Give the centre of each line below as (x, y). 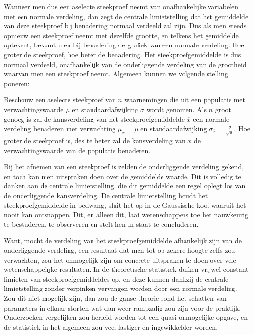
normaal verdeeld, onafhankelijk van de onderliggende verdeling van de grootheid (125, 64)
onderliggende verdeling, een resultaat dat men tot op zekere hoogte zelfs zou (120, 250)
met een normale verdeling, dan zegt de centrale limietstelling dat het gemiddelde (126, 16)
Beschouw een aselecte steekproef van (60, 100)
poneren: (17, 83)
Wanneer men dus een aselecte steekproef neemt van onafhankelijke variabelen (121, 6)
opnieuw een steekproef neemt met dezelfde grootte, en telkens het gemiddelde (121, 35)
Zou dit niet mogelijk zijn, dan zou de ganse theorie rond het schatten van (115, 298)
